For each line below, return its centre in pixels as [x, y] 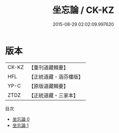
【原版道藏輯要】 [48, 86]
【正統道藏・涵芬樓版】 [56, 76]
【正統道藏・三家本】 [53, 95]
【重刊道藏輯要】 [48, 67]
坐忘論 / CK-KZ [83, 10]
